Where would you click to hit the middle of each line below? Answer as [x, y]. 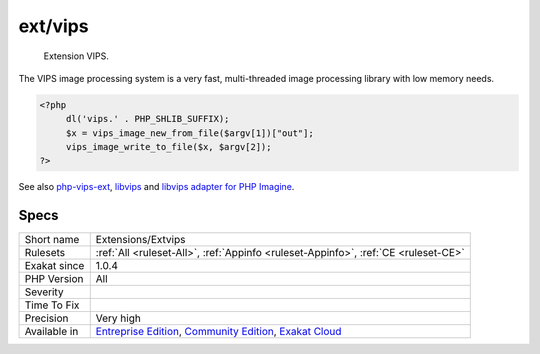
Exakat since [54, 266]
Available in [51, 332]
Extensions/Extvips [140, 240]
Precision [46, 318]
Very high [118, 318]
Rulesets [44, 253]
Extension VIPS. [76, 56]
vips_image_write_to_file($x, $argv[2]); [168, 147]
